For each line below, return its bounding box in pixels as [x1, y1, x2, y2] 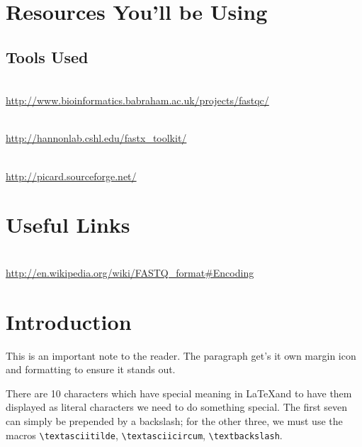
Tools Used [6, 45, 89, 67]
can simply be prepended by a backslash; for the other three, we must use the [6, 413, 343, 428]
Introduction [6, 307, 132, 336]
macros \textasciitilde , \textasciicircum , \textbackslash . [6, 427, 283, 442]
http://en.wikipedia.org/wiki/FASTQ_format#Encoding [6, 265, 254, 280]
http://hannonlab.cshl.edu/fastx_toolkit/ [6, 131, 187, 145]
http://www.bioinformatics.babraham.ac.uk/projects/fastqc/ [6, 93, 269, 108]
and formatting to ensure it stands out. [6, 362, 176, 377]
